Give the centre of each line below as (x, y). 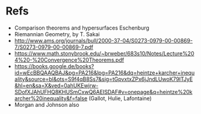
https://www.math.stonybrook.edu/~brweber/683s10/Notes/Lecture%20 (104, 53)
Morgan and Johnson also (47, 104)
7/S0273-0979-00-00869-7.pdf (54, 47)
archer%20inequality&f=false (51, 98)
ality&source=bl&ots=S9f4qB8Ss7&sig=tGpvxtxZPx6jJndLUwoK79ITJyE (104, 79)
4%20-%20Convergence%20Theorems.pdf (69, 60)
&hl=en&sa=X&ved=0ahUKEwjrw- (56, 85)
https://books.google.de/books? (54, 66)
